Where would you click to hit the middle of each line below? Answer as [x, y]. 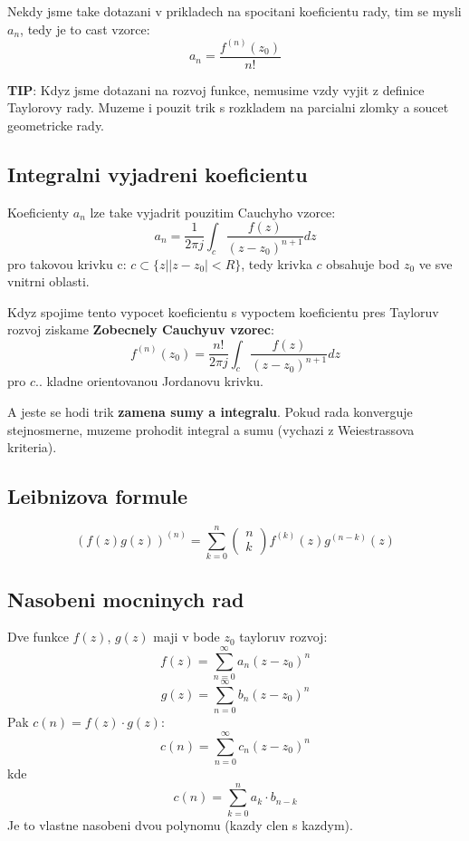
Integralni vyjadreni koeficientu [158, 174]
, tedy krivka [277, 263]
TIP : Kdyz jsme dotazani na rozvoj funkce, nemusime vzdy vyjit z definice [216, 89]
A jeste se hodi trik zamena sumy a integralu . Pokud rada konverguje [210, 412]
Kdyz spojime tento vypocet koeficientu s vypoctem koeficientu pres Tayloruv [223, 311]
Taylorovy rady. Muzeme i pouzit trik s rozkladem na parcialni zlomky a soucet [228, 107]
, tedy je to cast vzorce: [85, 29]
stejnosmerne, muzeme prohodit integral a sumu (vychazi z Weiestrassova [211, 429]
